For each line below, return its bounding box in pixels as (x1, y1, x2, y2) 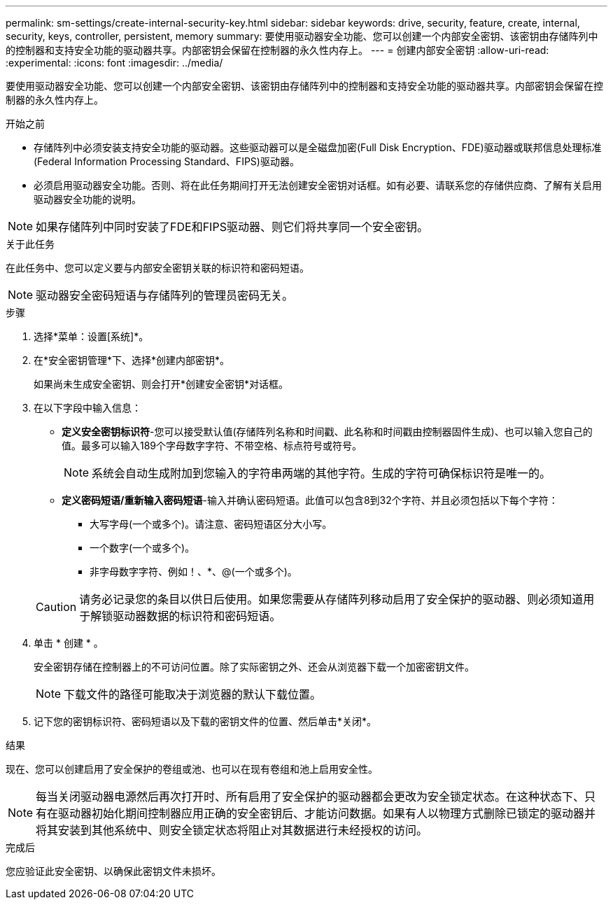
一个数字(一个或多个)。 (90, 542, 195, 554)
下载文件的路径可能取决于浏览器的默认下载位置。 (64, 687, 322, 701)
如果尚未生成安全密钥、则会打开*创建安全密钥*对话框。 (34, 378, 289, 390)
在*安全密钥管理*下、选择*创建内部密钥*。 (34, 354, 230, 366)
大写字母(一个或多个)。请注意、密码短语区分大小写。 (90, 518, 332, 530)
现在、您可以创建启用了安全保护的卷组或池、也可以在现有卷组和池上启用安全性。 (6, 763, 378, 775)
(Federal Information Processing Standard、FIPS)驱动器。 (34, 155, 300, 167)
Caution (36, 600, 77, 614)
